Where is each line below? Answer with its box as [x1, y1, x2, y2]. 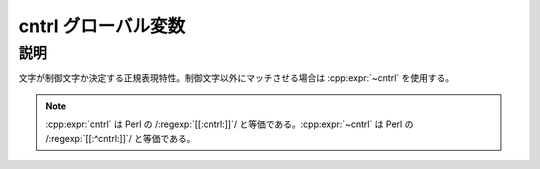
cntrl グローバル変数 [18, 15, 185, 37]
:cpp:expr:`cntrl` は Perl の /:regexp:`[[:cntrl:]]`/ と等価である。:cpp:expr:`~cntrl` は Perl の [45, 118, 414, 130]
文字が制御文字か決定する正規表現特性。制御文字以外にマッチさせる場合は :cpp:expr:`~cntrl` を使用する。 [18, 72, 455, 84]
